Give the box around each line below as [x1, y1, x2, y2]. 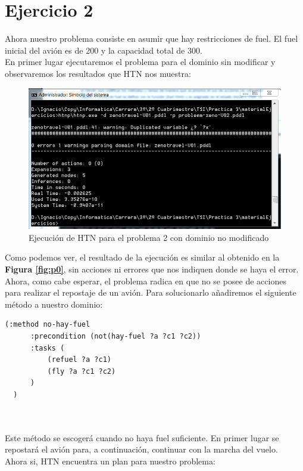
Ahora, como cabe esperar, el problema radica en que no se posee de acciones [5, 274, 286, 287]
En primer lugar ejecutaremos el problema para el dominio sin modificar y [5, 55, 276, 68]
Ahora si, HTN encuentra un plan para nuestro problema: [5, 454, 215, 467]
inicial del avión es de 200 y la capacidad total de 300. [5, 44, 202, 56]
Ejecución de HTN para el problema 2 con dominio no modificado [29, 231, 269, 243]
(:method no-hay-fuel [5, 320, 90, 329]
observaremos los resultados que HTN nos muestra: [5, 67, 191, 79]
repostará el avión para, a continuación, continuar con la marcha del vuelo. [5, 443, 278, 455]
